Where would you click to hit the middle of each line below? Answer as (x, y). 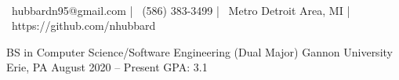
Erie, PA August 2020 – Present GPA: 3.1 (107, 67)
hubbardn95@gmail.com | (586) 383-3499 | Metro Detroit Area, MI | (181, 10)
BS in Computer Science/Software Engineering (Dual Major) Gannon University (199, 51)
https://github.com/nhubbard (83, 25)
